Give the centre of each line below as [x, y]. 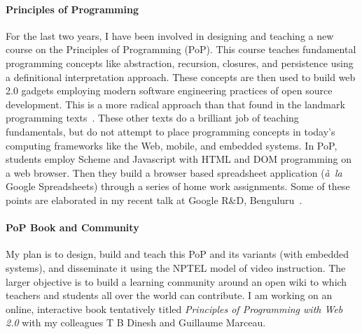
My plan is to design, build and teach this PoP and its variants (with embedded [177, 254]
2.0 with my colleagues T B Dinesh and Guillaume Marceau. [136, 322]
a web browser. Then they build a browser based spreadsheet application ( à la [174, 172]
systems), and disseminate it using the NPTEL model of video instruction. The [176, 267]
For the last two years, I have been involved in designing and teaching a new [170, 35]
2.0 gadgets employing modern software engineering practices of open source [169, 90]
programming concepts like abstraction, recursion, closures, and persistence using [180, 63]
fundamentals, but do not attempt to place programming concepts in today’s [170, 131]
